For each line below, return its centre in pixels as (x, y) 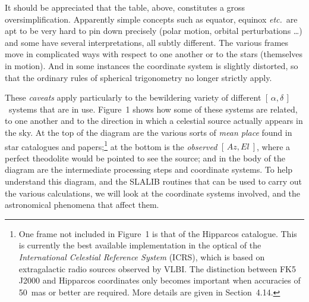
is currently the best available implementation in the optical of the (140, 245)
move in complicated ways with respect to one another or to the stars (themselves (154, 54)
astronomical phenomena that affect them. (82, 205)
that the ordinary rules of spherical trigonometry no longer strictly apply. (138, 77)
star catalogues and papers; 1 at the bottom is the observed (111, 145)
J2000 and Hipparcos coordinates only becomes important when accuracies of (160, 280)
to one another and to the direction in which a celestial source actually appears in (154, 121)
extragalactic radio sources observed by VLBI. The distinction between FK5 (157, 268)
